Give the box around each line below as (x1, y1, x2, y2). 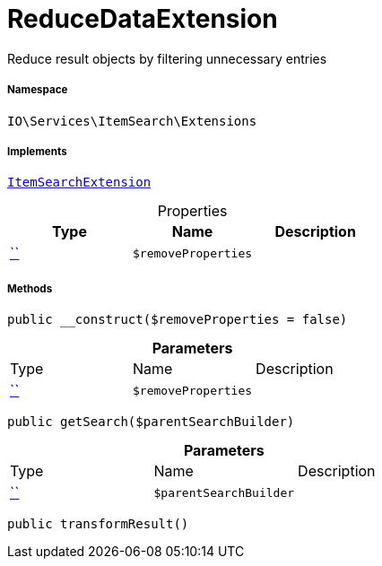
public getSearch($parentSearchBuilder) (7, 414, 295, 430)
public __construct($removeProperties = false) (7, 312, 348, 327)
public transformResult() (7, 517, 189, 532)
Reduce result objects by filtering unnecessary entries (7, 50, 327, 66)
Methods (7, 282, 53, 295)
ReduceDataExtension (7, 4, 278, 34)
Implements (7, 144, 67, 158)
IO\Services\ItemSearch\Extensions (7, 113, 257, 128)
